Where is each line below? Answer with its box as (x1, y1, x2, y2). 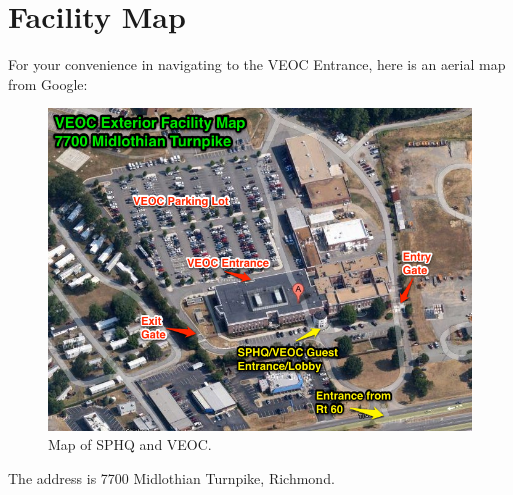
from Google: (8, 73, 88, 94)
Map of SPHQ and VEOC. (48, 434, 212, 455)
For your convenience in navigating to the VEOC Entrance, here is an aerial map (8, 54, 506, 75)
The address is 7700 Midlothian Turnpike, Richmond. (8, 467, 335, 488)
